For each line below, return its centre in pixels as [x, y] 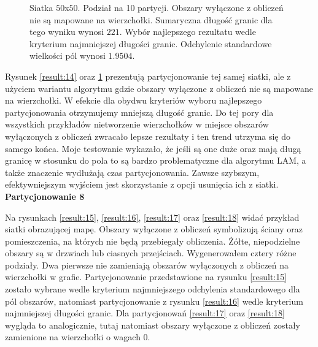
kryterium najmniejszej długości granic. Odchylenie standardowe [151, 43]
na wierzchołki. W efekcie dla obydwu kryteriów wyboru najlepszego [134, 100]
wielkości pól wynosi [68, 55]
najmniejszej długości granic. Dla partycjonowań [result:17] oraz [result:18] [145, 313]
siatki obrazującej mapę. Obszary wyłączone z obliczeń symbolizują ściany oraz [154, 229]
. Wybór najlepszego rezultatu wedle [188, 32]
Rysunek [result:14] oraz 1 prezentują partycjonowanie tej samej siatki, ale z [148, 76]
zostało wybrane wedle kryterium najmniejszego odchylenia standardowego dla [153, 289]
